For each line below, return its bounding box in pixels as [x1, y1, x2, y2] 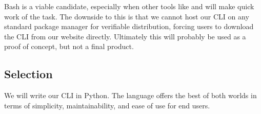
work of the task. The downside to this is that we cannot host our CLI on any [4, 11, 249, 21]
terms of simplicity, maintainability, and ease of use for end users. [4, 100, 210, 110]
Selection [4, 66, 53, 82]
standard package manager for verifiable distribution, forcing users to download [4, 21, 254, 32]
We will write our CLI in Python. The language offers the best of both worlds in [4, 90, 257, 101]
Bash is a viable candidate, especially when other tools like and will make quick [4, 1, 254, 11]
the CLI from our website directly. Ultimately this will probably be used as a [4, 31, 246, 41]
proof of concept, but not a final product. [4, 41, 134, 52]
